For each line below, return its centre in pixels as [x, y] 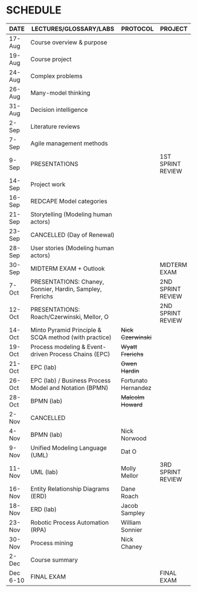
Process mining [52, 543]
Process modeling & [58, 347]
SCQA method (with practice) [71, 337]
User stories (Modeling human [72, 248]
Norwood [134, 438]
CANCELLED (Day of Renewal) [72, 235]
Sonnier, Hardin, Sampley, [66, 289]
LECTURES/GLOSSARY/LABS [73, 29]
